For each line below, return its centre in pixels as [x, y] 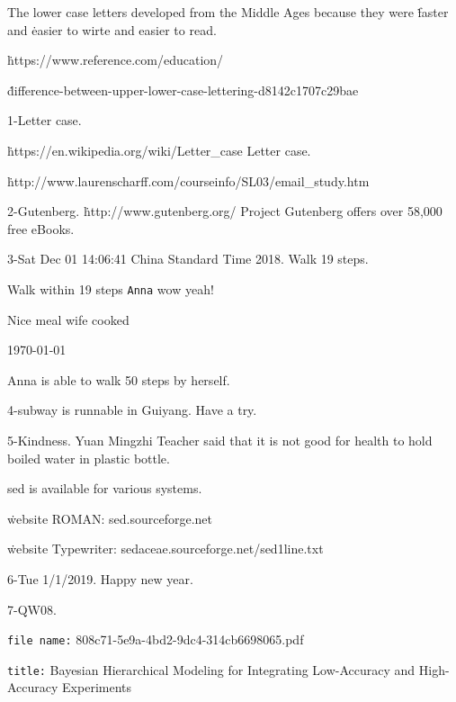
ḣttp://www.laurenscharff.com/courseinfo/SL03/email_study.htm [188, 180]
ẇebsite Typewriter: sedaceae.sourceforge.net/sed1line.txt [165, 549]
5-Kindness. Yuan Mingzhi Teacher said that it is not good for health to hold [220, 440]
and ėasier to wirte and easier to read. [112, 29]
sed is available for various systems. [105, 488]
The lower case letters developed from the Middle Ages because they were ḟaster [228, 12]
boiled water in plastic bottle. [89, 458]
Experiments [97, 687]
